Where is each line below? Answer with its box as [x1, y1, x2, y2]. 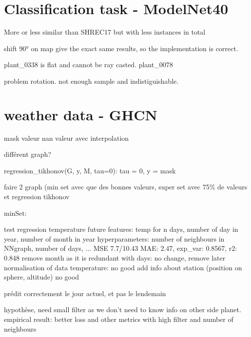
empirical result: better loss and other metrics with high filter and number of [4, 314, 233, 324]
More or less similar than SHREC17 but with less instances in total [4, 27, 206, 37]
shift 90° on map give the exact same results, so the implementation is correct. [4, 43, 238, 53]
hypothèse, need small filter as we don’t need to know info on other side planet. [4, 304, 241, 315]
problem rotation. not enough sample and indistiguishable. [4, 75, 179, 86]
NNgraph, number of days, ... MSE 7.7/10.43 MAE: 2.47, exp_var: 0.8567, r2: [4, 243, 237, 253]
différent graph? [4, 149, 51, 159]
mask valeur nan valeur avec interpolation [4, 132, 129, 143]
